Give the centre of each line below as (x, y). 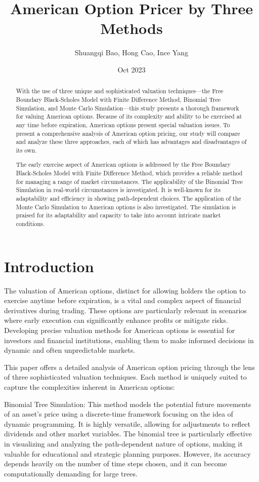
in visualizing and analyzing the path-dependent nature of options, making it (123, 443)
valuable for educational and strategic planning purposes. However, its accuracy (127, 453)
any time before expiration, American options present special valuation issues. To (123, 124)
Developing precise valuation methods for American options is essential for (120, 330)
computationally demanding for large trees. (71, 473)
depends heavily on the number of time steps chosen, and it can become (116, 464)
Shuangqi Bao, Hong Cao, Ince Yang (132, 52)
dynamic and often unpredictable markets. (70, 350)
